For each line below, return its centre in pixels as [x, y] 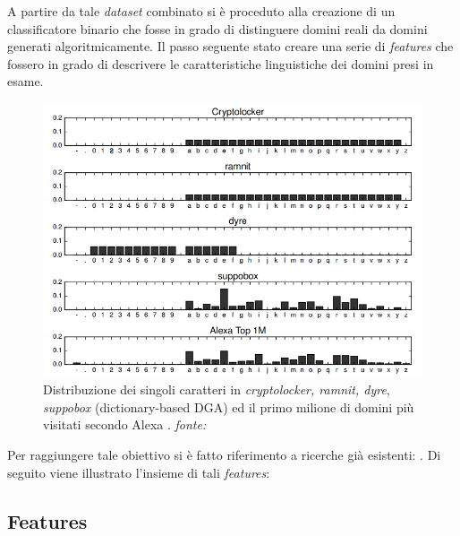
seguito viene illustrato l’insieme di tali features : [139, 472]
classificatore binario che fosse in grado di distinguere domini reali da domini [217, 28]
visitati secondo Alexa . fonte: [125, 424]
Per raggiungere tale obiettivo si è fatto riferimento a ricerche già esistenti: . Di [224, 455]
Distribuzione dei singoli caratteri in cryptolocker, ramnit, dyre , [217, 389]
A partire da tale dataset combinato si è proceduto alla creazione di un [201, 11]
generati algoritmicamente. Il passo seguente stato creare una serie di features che [230, 46]
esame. [26, 81]
